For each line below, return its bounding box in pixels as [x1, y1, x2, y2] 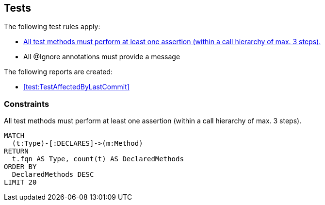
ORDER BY [4, 163, 37, 171]
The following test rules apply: [4, 22, 100, 31]
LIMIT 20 [4, 178, 37, 187]
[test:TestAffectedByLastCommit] [23, 83, 130, 91]
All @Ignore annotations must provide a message [23, 52, 180, 61]
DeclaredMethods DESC [12, 171, 94, 179]
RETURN [4, 147, 29, 155]
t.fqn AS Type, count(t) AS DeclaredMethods [12, 155, 184, 163]
